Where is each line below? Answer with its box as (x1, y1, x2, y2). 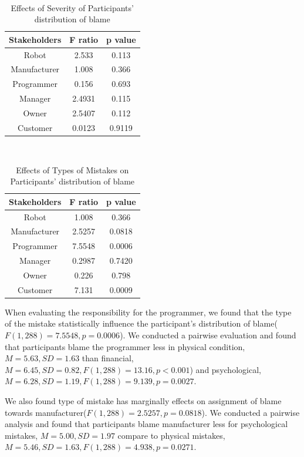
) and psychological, (190, 363, 261, 375)
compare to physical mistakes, (117, 429, 225, 441)
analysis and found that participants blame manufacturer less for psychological (5, 418, 288, 430)
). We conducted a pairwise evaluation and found (120, 329, 296, 341)
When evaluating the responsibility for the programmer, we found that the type (5, 305, 292, 318)
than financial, (82, 352, 134, 364)
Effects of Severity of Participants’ (11, 1, 134, 14)
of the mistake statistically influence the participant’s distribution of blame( (5, 317, 278, 330)
